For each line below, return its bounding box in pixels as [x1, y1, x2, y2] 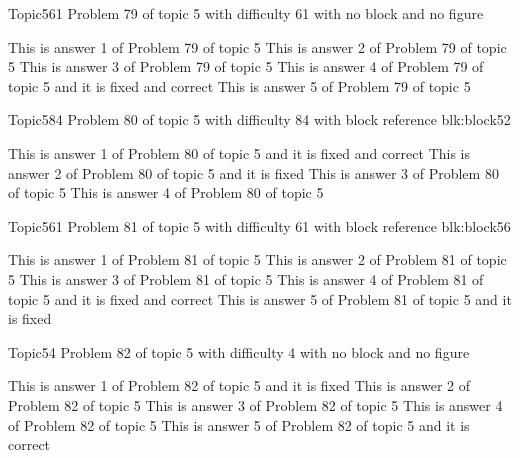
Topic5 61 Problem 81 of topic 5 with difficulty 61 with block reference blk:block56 [8, 215, 511, 236]
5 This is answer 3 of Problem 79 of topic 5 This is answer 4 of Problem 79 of [8, 56, 484, 77]
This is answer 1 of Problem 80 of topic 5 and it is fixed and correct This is [8, 142, 470, 163]
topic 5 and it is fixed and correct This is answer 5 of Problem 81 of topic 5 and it [8, 288, 512, 309]
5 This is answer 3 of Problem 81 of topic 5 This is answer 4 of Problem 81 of [8, 268, 484, 289]
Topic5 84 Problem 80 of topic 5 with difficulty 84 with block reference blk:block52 [8, 109, 511, 130]
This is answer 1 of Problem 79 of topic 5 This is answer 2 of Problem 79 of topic [8, 36, 507, 57]
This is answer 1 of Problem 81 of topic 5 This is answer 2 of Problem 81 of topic [8, 249, 507, 270]
